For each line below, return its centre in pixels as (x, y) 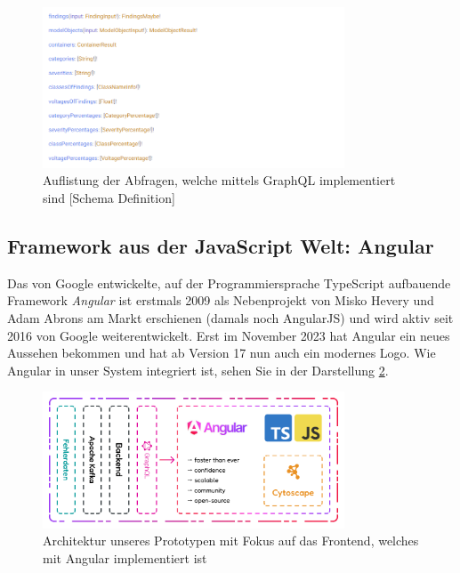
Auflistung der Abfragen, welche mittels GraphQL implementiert (219, 180)
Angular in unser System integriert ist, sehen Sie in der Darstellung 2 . (198, 370)
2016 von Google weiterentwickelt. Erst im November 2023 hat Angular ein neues (229, 335)
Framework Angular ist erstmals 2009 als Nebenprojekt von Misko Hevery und (221, 300)
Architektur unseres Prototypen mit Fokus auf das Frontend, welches (231, 541)
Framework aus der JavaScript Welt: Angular (221, 245)
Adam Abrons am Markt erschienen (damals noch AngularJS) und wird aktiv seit (230, 317)
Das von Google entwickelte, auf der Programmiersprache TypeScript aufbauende (229, 282)
